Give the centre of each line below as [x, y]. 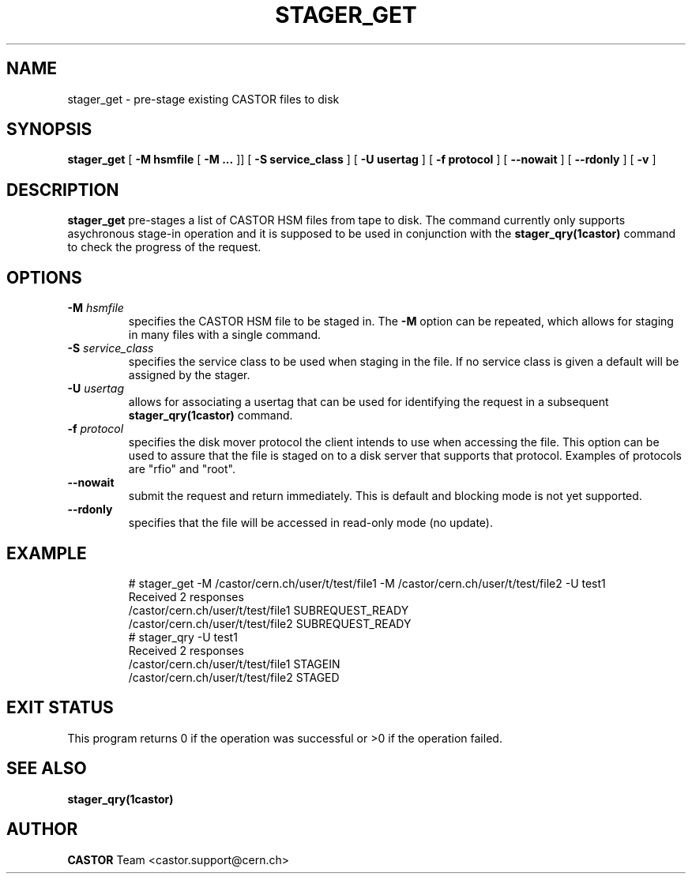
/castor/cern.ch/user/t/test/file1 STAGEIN [234, 664]
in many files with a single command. [225, 335]
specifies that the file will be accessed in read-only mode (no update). [310, 523]
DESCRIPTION [63, 190]
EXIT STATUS [60, 708]
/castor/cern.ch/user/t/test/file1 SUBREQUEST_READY [269, 610]
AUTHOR [42, 829]
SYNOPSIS [49, 130]
